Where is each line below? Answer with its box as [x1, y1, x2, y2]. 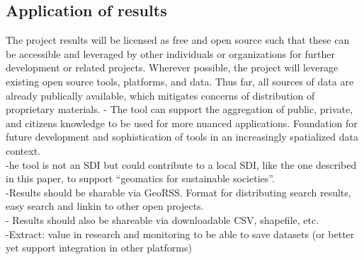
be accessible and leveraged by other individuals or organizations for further [6, 46, 335, 61]
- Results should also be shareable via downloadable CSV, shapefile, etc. [6, 212, 319, 227]
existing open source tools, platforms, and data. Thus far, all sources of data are [6, 73, 354, 88]
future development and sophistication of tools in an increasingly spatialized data [6, 129, 358, 144]
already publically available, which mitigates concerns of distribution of [6, 88, 315, 102]
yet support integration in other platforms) [6, 240, 192, 255]
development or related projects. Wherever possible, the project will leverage [6, 60, 339, 75]
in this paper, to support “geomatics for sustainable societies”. [6, 171, 275, 186]
